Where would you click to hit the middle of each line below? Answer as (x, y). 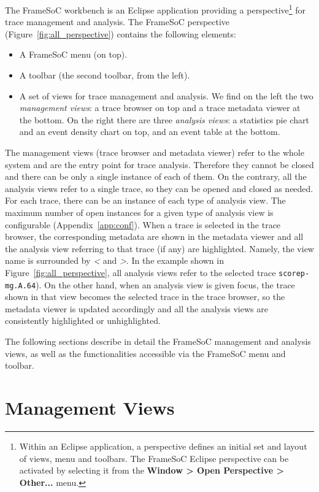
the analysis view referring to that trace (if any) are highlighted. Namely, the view (159, 248)
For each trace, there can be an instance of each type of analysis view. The (145, 200)
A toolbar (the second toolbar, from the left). (105, 75)
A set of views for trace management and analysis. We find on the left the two (166, 95)
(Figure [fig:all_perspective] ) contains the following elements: (121, 33)
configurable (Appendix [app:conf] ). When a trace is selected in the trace (143, 224)
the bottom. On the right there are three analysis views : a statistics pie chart (164, 119)
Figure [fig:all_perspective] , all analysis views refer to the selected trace (140, 272)
